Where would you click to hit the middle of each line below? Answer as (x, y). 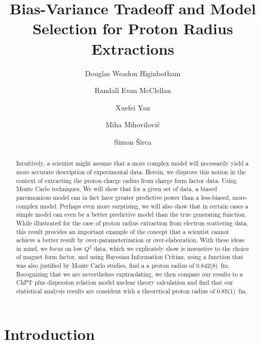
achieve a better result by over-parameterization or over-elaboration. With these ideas (130, 240)
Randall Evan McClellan (133, 90)
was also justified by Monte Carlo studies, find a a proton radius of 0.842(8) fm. (123, 266)
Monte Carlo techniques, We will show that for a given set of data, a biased (116, 189)
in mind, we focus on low (49, 248)
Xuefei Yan (133, 107)
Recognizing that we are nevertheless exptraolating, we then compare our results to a (129, 274)
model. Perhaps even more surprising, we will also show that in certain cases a (144, 206)
